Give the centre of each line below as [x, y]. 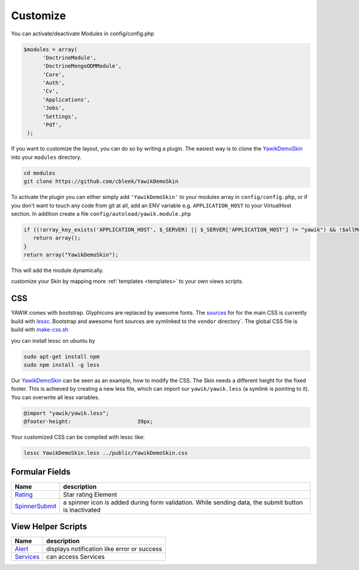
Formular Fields [41, 472]
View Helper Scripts [49, 527]
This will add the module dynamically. [57, 270]
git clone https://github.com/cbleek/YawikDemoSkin [101, 182]
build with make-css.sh [40, 330]
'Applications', [66, 99]
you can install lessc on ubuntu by [53, 340]
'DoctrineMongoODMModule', [82, 66]
